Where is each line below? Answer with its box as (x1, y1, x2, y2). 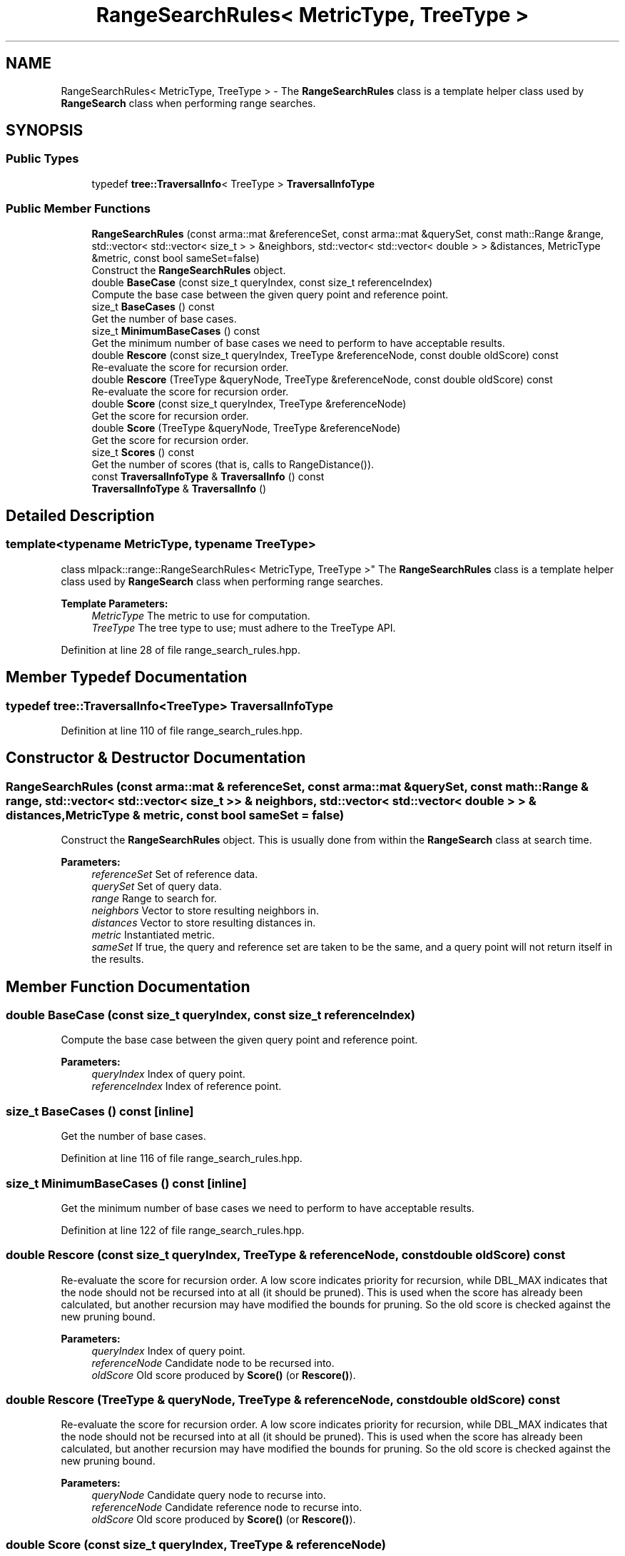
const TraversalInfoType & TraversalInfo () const (91, 470, 325, 483)
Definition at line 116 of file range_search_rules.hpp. (61, 1152, 303, 1165)
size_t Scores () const (91, 445, 195, 458)
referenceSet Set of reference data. (91, 868, 258, 881)
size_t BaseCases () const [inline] (6, 1103, 194, 1118)
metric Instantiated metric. (91, 929, 215, 941)
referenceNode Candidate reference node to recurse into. (91, 1501, 362, 1514)
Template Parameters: (61, 597, 168, 610)
